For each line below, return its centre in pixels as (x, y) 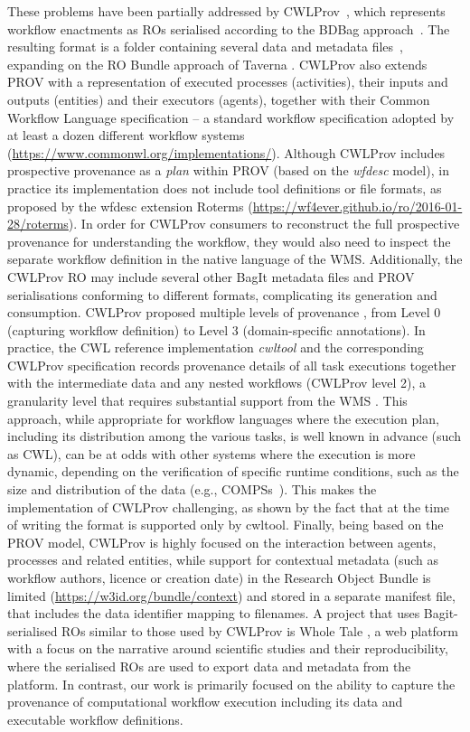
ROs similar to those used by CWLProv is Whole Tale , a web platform (260, 630)
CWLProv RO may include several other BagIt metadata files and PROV (211, 276)
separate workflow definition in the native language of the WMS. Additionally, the (235, 259)
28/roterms (38, 224)
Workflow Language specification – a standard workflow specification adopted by (231, 117)
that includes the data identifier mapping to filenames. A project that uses (214, 613)
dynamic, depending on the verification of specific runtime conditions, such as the (233, 471)
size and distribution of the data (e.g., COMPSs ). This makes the (192, 489)
